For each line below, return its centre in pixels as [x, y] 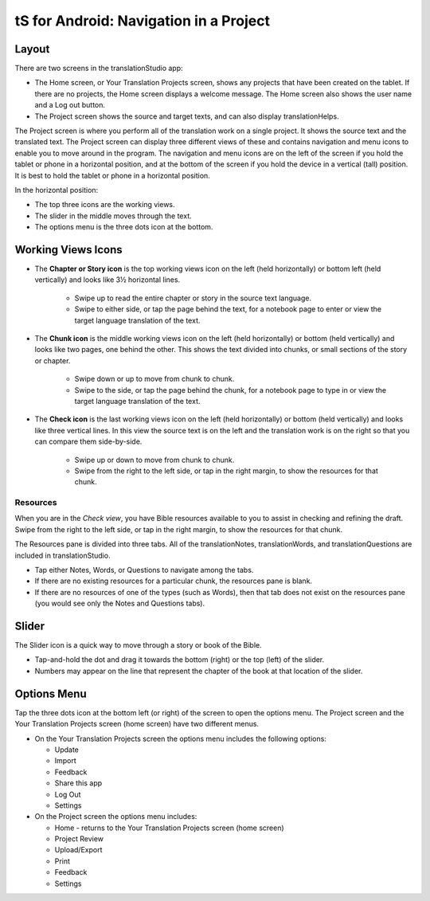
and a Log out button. [70, 105]
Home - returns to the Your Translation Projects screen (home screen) [169, 828]
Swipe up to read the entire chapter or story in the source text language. [193, 298]
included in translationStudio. [63, 555]
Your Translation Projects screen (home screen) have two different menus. [137, 724]
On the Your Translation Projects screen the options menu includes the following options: [180, 738]
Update [67, 750]
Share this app [78, 783]
